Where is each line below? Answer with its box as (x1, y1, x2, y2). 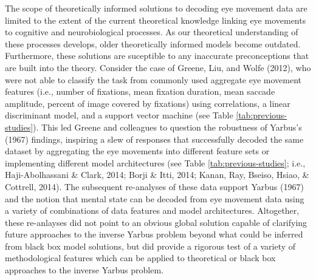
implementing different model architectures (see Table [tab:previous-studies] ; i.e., (5, 156, 306, 169)
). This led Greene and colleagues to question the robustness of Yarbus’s (33, 120, 302, 133)
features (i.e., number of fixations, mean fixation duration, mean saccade (5, 85, 275, 98)
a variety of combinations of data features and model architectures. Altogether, (5, 204, 300, 217)
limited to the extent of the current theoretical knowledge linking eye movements (5, 13, 306, 26)
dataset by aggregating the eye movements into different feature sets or (5, 145, 270, 157)
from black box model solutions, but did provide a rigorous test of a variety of (5, 239, 296, 252)
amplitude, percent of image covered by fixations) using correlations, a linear (5, 97, 290, 109)
